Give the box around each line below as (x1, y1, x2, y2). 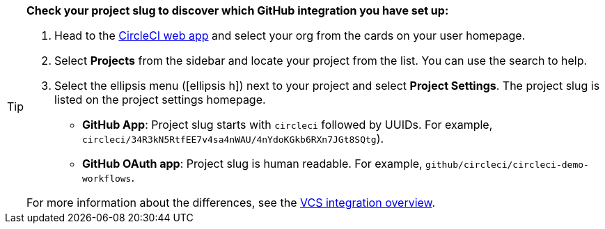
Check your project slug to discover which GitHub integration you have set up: (26, 3, 449, 17)
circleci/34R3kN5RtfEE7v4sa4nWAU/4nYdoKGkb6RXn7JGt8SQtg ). (82, 132, 384, 145)
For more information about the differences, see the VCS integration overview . (26, 196, 436, 210)
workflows (82, 173, 132, 184)
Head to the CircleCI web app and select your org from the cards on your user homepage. (54, 29, 526, 42)
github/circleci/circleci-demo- (425, 159, 589, 170)
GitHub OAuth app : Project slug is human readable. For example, (82, 157, 423, 171)
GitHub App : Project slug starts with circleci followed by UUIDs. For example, (82, 118, 493, 132)
